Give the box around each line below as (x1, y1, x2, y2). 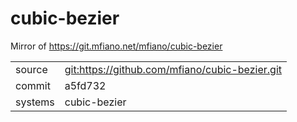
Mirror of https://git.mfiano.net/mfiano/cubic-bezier (10, 40, 223, 52)
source (15, 62, 48, 76)
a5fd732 (64, 78, 107, 92)
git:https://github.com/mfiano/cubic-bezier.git (64, 62, 282, 76)
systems (15, 95, 55, 109)
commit (15, 78, 51, 92)
